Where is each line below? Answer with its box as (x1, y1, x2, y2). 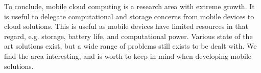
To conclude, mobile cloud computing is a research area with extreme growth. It (4, 1, 255, 11)
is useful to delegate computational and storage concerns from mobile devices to (4, 11, 254, 21)
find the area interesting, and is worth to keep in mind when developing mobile (4, 50, 252, 61)
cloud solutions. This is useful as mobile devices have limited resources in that (4, 21, 248, 31)
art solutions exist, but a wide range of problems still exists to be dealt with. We (4, 41, 257, 51)
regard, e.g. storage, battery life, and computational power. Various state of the (4, 30, 253, 41)
